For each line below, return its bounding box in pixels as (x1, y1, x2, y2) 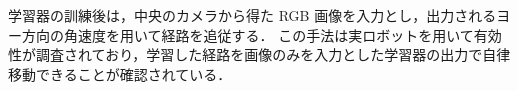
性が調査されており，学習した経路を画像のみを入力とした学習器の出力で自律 (8, 44, 511, 65)
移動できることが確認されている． (8, 63, 232, 84)
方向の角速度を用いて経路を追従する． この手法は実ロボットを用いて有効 (21, 24, 502, 45)
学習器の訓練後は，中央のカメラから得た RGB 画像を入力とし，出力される (8, 5, 497, 25)
